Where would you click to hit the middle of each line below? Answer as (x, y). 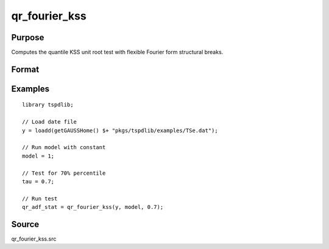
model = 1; (38, 156)
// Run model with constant (64, 147)
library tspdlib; (48, 105)
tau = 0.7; (38, 182)
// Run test (40, 198)
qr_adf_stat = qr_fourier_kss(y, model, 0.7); (93, 207)
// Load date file (50, 122)
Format (25, 69)
